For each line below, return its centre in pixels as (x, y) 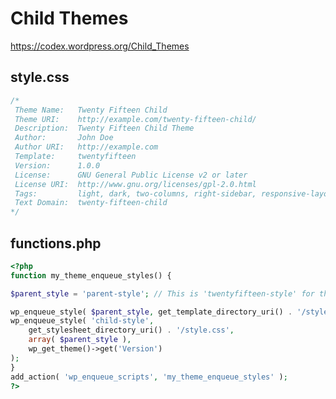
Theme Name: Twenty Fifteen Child (91, 110)
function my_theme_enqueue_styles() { (91, 275)
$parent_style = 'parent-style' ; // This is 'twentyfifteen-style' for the (171, 293)
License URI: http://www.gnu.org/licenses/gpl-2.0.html (135, 184)
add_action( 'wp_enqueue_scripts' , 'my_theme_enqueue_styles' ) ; (149, 377)
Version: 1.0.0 (57, 165)
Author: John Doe (64, 138)
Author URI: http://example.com (86, 147)
